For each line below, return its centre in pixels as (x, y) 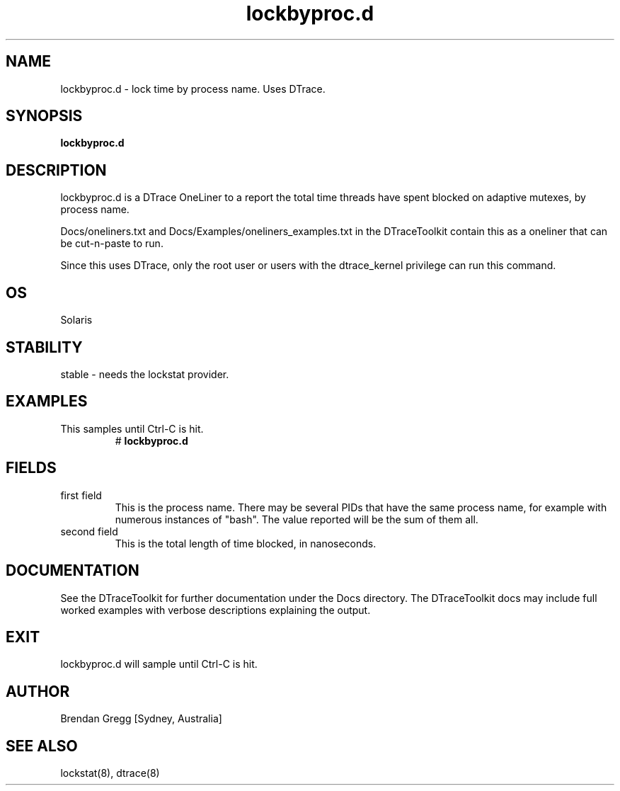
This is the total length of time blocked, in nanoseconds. (246, 543)
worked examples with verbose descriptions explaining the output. (216, 610)
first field (81, 495)
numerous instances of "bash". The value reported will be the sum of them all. (297, 519)
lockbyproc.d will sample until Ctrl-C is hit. (159, 664)
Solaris (76, 320)
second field (89, 531)
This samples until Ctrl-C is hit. (132, 428)
